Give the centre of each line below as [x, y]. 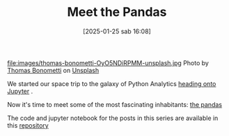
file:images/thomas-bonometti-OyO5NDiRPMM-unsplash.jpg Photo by [108, 62]
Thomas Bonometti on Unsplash [53, 70]
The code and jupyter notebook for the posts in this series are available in [113, 118]
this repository [28, 125]
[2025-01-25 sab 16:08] [117, 31]
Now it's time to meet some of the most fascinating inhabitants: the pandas [115, 104]
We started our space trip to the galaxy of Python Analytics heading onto [112, 83]
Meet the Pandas [117, 12]
